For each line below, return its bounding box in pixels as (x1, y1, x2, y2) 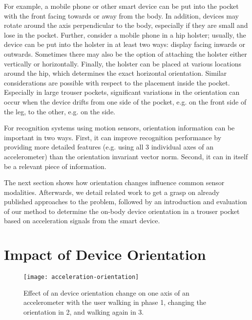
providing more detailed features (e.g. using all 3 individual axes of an (4, 142, 213, 152)
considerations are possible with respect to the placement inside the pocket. (4, 77, 230, 87)
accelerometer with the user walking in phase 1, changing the (23, 297, 206, 307)
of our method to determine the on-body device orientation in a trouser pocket (4, 206, 240, 216)
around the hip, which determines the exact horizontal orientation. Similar (4, 68, 227, 78)
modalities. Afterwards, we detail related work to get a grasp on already (4, 187, 220, 197)
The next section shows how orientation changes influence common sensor (4, 177, 225, 188)
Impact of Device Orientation (4, 244, 206, 264)
